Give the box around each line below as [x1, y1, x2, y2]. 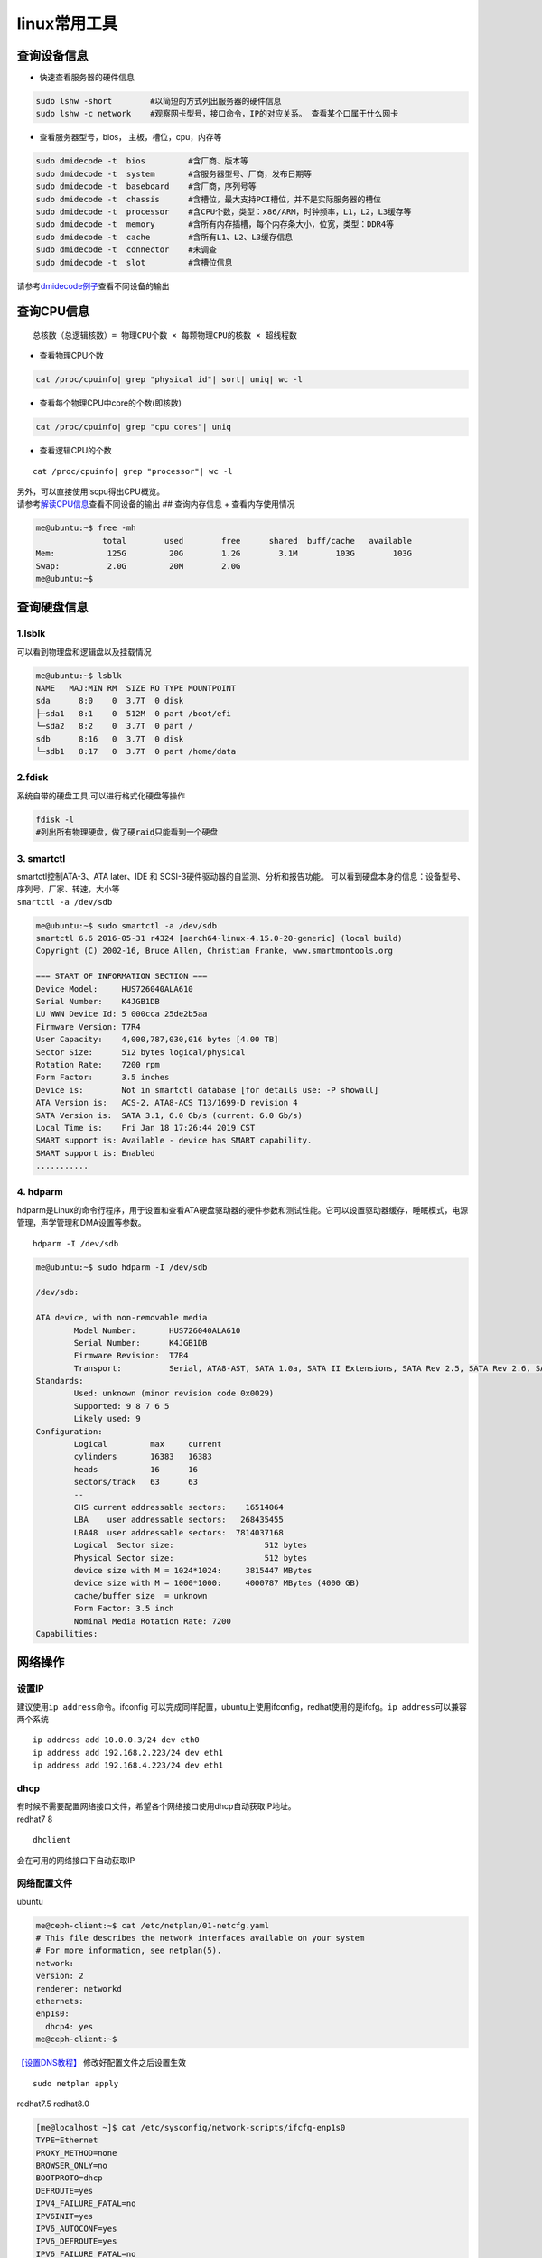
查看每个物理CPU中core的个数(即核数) [39, 397, 182, 408]
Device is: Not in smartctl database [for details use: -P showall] [35, 1085, 379, 1095]
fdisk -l [35, 814, 75, 825]
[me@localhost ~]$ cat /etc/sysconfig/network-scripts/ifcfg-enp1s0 [35, 2123, 346, 2132]
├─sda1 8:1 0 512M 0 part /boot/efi [35, 708, 232, 718]
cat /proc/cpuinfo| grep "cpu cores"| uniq [35, 422, 232, 433]
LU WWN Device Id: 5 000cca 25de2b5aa [35, 1009, 208, 1020]
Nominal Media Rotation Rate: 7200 [73, 1616, 232, 1626]
